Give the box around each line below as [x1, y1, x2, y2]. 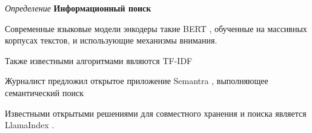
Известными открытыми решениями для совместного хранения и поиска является [5, 106, 307, 119]
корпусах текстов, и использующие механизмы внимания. [5, 34, 217, 47]
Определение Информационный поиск [5, 2, 151, 14]
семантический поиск [5, 86, 84, 99]
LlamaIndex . [5, 118, 55, 131]
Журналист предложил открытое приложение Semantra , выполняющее [5, 74, 268, 87]
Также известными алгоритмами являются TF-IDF [5, 54, 193, 66]
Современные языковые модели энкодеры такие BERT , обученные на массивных [5, 22, 307, 34]
